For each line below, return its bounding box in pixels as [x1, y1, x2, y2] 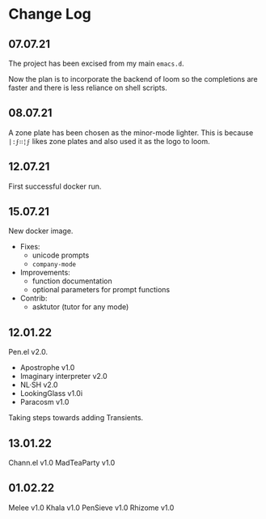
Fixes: [19, 242, 40, 252]
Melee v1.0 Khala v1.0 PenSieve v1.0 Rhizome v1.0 [8, 503, 175, 513]
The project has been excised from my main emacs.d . [8, 58, 184, 68]
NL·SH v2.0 [19, 380, 58, 389]
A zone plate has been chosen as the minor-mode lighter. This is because [8, 127, 254, 138]
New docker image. [8, 226, 74, 236]
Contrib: [19, 293, 48, 304]
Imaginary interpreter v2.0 [19, 372, 108, 381]
